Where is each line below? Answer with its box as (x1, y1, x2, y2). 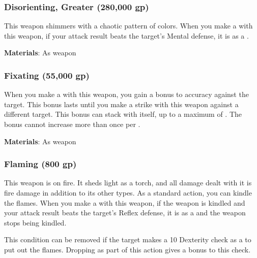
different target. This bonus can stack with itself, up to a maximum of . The (4, 109, 242, 119)
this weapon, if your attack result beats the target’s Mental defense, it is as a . (4, 30, 249, 41)
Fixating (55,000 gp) (4, 69, 90, 81)
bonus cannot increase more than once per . (4, 119, 140, 129)
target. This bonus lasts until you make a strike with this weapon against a (4, 99, 239, 109)
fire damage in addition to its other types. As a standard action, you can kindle (4, 187, 252, 198)
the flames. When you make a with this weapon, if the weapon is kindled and (4, 197, 245, 208)
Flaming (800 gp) (4, 157, 77, 170)
